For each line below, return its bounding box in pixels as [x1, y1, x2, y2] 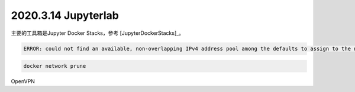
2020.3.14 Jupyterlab [11, 9, 120, 22]
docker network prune [23, 63, 86, 70]
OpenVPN [11, 78, 35, 85]
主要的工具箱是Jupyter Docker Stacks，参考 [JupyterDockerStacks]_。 [11, 29, 185, 37]
